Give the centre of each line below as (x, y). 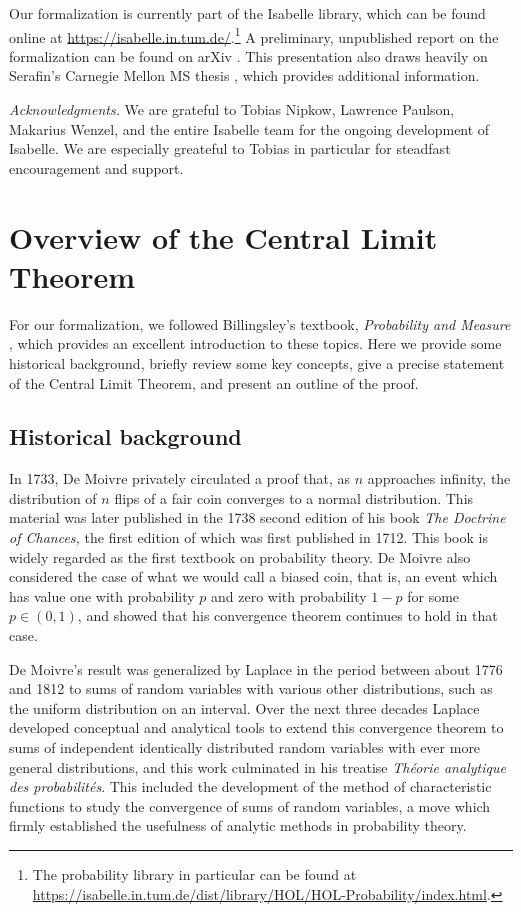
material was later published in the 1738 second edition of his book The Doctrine (257, 517)
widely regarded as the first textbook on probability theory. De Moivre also (240, 556)
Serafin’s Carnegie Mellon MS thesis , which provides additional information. (244, 75)
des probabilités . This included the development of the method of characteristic (250, 786)
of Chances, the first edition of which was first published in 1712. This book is (248, 537)
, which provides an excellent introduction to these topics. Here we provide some (255, 343)
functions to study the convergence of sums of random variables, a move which (250, 805)
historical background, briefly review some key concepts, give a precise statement (257, 362)
